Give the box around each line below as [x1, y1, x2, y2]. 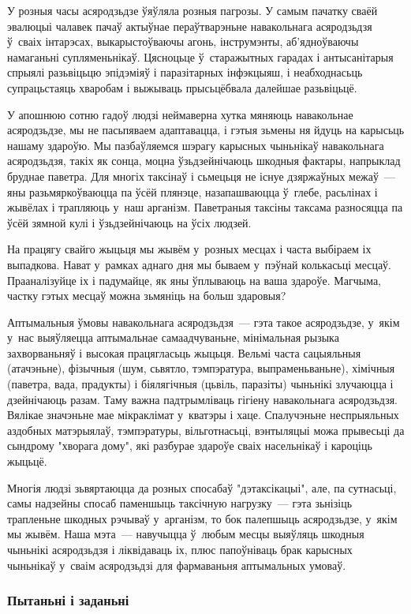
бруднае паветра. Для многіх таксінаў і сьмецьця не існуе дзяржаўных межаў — [7, 167, 395, 184]
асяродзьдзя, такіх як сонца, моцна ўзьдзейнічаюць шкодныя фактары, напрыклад [7, 152, 401, 169]
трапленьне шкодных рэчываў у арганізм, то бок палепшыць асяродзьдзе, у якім [7, 510, 398, 526]
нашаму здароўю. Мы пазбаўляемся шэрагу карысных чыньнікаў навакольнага [7, 137, 384, 153]
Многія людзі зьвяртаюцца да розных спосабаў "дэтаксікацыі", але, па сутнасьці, [7, 479, 397, 496]
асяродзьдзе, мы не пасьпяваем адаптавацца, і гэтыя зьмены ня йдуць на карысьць [7, 122, 405, 138]
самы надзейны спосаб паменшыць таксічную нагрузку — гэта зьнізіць [7, 495, 353, 511]
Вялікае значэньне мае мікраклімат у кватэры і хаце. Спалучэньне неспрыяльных [7, 406, 399, 423]
